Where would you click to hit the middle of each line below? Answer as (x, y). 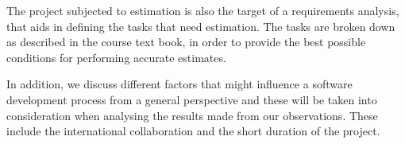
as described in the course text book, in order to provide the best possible (186, 42)
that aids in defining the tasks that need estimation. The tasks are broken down (201, 26)
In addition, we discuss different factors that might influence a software (179, 84)
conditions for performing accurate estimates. (116, 57)
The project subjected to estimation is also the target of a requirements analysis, (203, 10)
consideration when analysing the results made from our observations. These (192, 115)
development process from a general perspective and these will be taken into (192, 99)
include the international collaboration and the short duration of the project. (193, 131)
